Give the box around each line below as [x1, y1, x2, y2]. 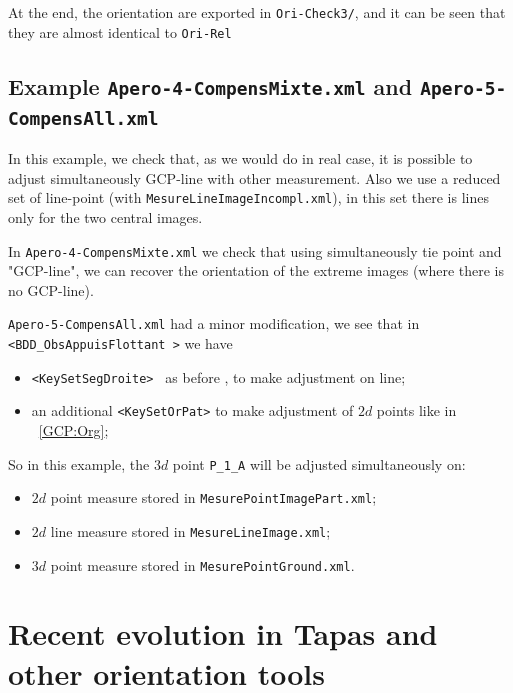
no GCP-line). [8, 279, 94, 300]
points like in [376, 400, 457, 421]
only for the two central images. [8, 206, 203, 227]
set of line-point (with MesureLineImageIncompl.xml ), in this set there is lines [8, 187, 489, 208]
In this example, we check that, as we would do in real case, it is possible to [8, 148, 473, 169]
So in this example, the [8, 453, 150, 474]
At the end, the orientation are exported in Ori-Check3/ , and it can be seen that [8, 2, 506, 22]
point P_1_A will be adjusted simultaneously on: [172, 453, 466, 474]
